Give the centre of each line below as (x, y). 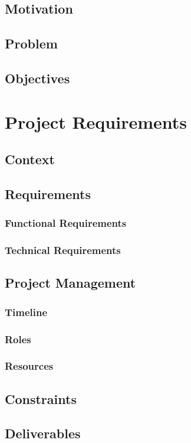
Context (30, 159)
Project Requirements (96, 121)
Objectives (37, 78)
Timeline (26, 312)
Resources (29, 366)
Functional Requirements (66, 223)
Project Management (70, 283)
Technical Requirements (63, 250)
